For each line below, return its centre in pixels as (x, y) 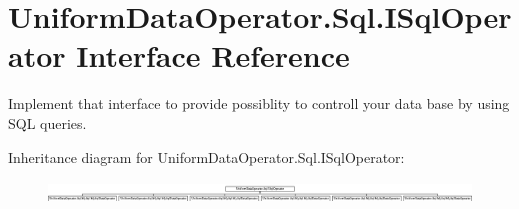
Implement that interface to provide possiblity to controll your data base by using (259, 103)
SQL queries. (47, 122)
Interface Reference (213, 55)
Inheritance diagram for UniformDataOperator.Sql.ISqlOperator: (206, 156)
